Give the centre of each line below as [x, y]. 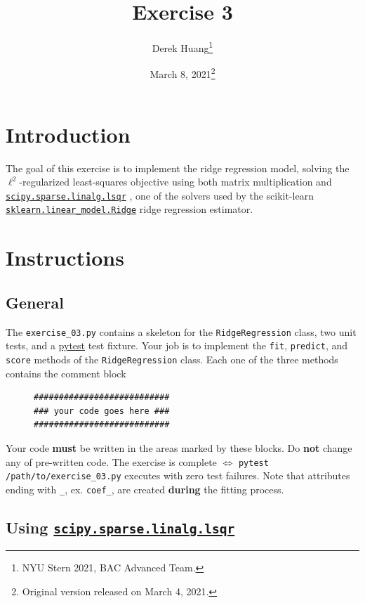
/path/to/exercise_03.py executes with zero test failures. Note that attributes [178, 475]
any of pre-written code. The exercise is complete [111, 461]
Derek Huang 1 [182, 47]
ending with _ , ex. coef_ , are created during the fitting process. [145, 489]
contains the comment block [66, 373]
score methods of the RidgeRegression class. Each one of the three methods [172, 359]
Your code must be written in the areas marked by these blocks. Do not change [179, 447]
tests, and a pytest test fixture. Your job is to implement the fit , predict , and [177, 345]
